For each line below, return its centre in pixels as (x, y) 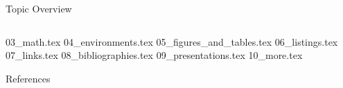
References (28, 78)
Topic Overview (39, 8)
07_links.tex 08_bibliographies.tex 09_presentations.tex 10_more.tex (154, 55)
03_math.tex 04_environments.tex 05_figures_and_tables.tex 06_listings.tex (172, 41)
